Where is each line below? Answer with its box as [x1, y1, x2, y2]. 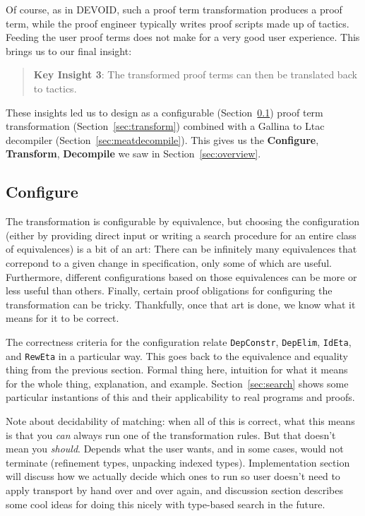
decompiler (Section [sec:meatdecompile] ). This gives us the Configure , [6, 132, 319, 147]
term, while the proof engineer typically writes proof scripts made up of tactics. [6, 16, 349, 30]
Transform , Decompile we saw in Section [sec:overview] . [6, 146, 261, 161]
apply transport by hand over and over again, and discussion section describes [6, 482, 343, 497]
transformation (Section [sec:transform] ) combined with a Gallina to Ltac [6, 119, 325, 133]
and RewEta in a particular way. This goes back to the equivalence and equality [6, 348, 348, 363]
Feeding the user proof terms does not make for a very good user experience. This [6, 30, 360, 44]
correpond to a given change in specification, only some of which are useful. [6, 255, 332, 270]
